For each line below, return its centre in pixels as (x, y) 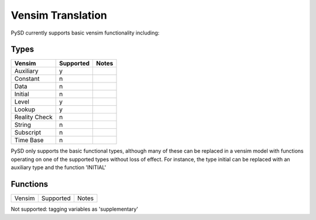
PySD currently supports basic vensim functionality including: (85, 33)
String (23, 125)
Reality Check (33, 117)
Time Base (29, 140)
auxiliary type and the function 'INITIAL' (59, 167)
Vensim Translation (59, 15)
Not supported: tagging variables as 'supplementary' (75, 209)
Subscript (28, 133)
